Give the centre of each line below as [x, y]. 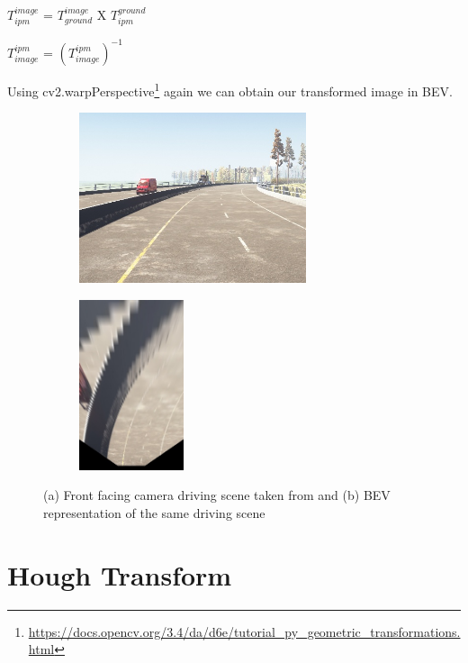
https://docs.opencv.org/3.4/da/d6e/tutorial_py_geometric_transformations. [244, 631]
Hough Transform [120, 574]
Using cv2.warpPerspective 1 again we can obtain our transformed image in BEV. [230, 89]
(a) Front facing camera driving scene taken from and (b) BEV [217, 495]
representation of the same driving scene [154, 512]
